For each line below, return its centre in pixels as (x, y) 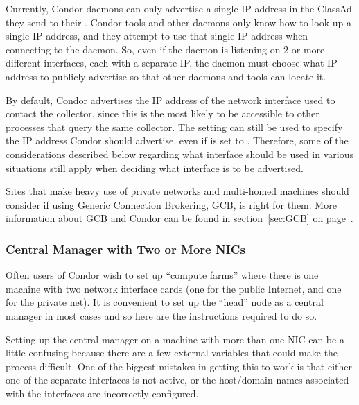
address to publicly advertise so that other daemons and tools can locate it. (166, 76)
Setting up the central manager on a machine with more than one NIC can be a (175, 339)
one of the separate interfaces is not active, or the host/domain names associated (177, 380)
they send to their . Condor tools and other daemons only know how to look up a (178, 22)
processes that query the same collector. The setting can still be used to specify (174, 127)
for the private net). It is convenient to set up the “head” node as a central (165, 302)
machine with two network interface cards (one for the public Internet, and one (174, 288)
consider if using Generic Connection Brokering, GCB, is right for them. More (171, 204)
